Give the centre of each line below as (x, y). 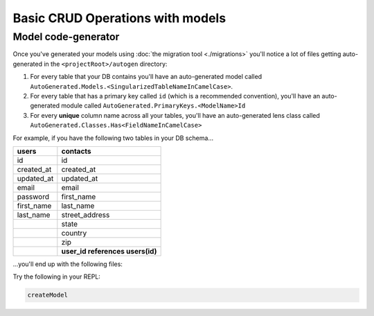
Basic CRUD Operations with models (119, 18)
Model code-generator (66, 37)
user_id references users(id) (109, 251)
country (74, 233)
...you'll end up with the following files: (68, 264)
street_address (86, 215)
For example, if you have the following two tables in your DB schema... (113, 138)
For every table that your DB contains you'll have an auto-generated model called (146, 77)
